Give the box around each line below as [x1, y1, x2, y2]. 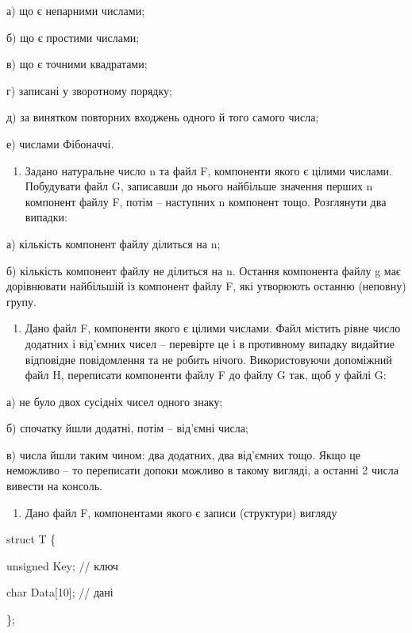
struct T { [6, 531, 56, 547]
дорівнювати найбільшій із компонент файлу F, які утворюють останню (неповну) [6, 278, 406, 294]
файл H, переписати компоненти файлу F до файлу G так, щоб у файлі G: [25, 366, 387, 383]
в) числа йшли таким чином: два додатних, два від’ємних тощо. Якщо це [6, 446, 361, 462]
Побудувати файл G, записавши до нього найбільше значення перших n [25, 178, 373, 194]
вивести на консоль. [6, 478, 102, 494]
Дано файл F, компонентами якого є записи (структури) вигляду [25, 504, 337, 520]
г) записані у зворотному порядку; [6, 82, 172, 98]
